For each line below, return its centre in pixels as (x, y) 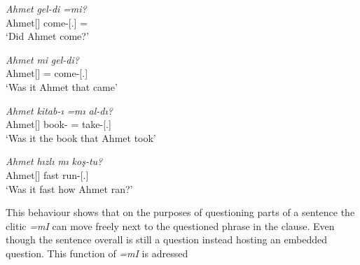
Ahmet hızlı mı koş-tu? (54, 161)
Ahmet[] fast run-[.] (47, 174)
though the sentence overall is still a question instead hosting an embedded (166, 239)
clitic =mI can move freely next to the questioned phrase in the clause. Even (170, 225)
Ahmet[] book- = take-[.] (58, 124)
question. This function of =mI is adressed (97, 253)
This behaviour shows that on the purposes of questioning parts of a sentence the (180, 212)
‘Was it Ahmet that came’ (62, 86)
